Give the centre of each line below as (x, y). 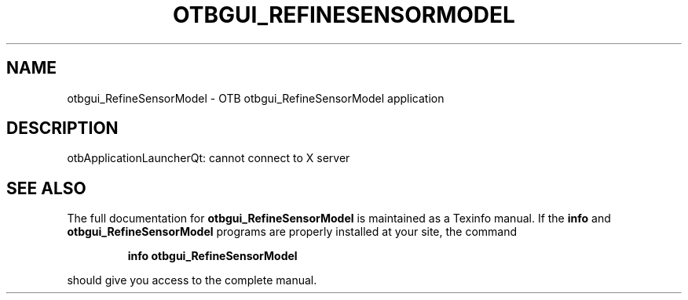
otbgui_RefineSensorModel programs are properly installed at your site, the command (292, 232)
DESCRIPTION (62, 128)
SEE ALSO (46, 188)
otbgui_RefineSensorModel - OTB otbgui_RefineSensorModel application (256, 98)
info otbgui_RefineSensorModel (212, 256)
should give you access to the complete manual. (192, 280)
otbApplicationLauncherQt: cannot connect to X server (209, 158)
